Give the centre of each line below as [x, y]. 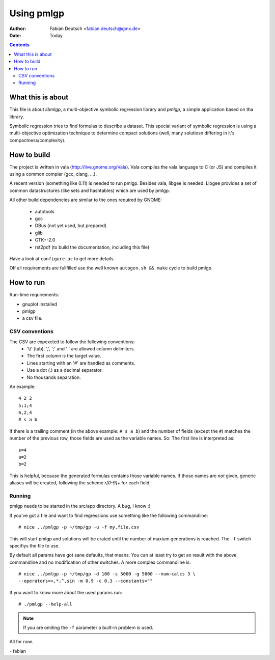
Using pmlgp [37, 13]
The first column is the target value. [64, 356]
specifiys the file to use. [34, 545]
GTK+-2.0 [45, 240]
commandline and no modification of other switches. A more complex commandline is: [100, 562]
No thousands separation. [54, 377]
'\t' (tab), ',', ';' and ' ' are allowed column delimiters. [81, 348]
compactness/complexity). [37, 140]
